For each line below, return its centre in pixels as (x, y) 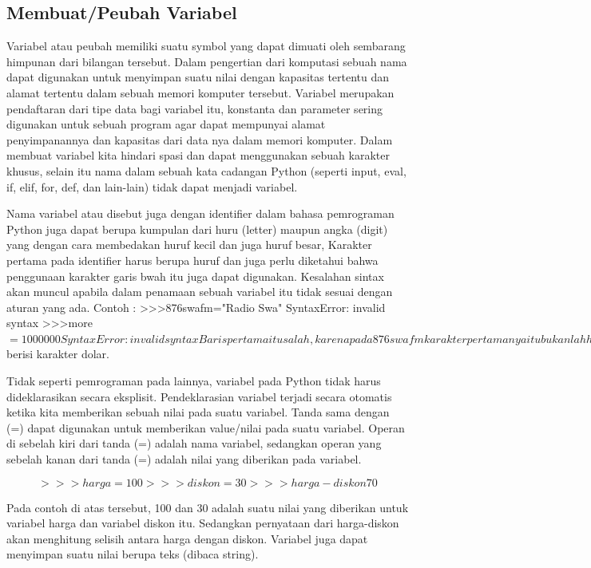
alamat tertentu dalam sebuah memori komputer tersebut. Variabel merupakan (200, 92)
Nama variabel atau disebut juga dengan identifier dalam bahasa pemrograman (200, 213)
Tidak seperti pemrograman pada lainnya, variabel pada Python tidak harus (194, 381)
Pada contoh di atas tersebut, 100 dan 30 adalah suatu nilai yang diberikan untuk (208, 507)
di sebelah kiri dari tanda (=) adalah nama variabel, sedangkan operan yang (194, 443)
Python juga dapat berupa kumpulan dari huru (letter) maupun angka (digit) (197, 229)
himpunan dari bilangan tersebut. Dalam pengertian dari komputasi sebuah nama (207, 61)
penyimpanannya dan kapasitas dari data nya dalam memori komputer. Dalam (200, 139)
